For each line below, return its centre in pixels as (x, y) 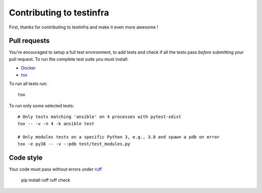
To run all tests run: (28, 84)
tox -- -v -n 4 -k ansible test (56, 124)
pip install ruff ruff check (46, 180)
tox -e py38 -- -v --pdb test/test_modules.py (74, 144)
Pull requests (29, 41)
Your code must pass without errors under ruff (55, 169)
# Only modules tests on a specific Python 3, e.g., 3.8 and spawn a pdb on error (119, 137)
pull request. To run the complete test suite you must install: (69, 59)
